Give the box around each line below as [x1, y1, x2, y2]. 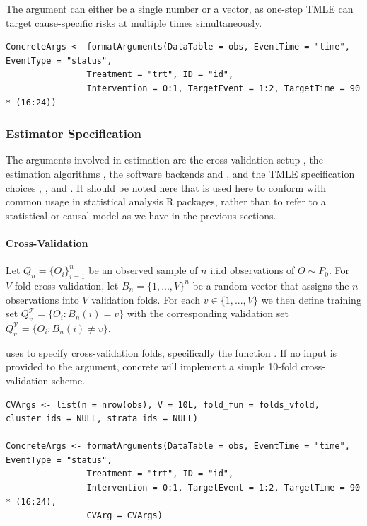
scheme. [51, 372, 86, 387]
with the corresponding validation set [127, 306, 289, 321]
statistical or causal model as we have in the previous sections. [6, 207, 276, 222]
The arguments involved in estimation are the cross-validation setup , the [6, 152, 323, 167]
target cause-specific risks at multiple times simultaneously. [6, 15, 262, 30]
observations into [6, 292, 79, 307]
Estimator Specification [6, 125, 141, 142]
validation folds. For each [91, 292, 201, 307]
